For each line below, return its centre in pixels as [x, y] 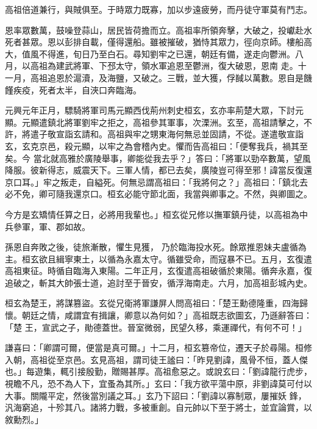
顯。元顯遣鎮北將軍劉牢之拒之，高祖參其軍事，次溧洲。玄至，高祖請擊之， [154, 122]
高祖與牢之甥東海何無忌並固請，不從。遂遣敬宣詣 [205, 134]
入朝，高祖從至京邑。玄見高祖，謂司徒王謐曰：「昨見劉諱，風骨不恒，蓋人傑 [156, 359]
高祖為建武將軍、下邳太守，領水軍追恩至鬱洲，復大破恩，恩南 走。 [164, 66]
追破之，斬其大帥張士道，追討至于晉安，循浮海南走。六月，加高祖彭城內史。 [158, 282]
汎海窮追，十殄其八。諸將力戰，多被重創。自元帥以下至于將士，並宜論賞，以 [158, 407]
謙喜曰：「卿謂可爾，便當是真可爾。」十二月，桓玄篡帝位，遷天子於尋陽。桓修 [158, 348]
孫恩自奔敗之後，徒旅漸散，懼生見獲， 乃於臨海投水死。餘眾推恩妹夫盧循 [151, 247]
